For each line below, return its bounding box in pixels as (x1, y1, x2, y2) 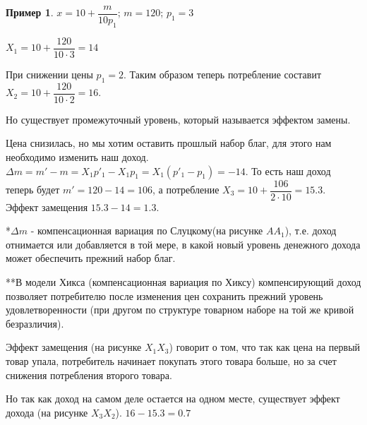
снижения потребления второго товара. (6, 367, 172, 382)
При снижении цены (6, 66, 93, 81)
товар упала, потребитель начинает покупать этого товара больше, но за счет (6, 353, 337, 368)
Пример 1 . (6, 5, 54, 20)
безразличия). (6, 316, 64, 330)
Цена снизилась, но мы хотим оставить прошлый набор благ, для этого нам (6, 136, 332, 150)
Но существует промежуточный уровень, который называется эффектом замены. (6, 112, 351, 126)
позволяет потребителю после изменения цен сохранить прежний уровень (6, 288, 323, 303)
